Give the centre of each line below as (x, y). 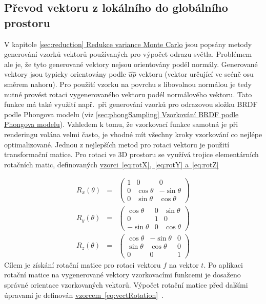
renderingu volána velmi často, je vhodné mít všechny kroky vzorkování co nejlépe (133, 134)
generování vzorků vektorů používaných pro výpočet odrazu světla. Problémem (128, 54)
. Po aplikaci (223, 264)
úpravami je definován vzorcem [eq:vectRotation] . (84, 295)
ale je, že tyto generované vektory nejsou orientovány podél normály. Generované (131, 64)
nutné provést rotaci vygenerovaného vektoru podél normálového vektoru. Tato (128, 94)
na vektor (184, 264)
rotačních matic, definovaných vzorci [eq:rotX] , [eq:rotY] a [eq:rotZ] (111, 164)
